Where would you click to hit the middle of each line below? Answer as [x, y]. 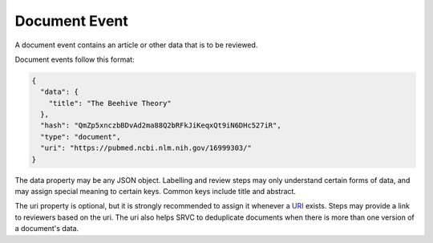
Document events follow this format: [75, 59]
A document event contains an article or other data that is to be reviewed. [136, 45]
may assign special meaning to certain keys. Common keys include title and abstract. [156, 192]
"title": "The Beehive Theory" [110, 103]
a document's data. [47, 229]
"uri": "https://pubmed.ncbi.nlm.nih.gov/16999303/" [146, 148]
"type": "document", [81, 137]
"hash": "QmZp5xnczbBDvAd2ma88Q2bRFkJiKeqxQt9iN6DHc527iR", [161, 126]
